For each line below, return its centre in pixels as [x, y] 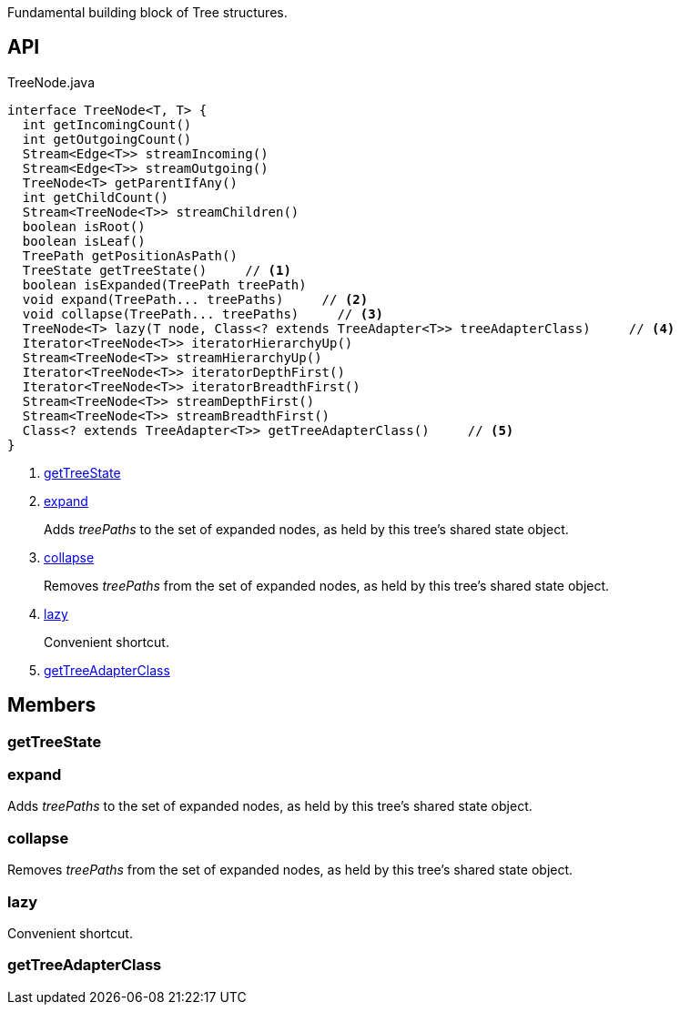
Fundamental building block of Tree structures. [147, 12]
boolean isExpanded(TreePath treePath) [164, 284]
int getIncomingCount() [107, 124]
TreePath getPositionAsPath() [130, 255]
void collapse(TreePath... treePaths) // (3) [203, 314]
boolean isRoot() [84, 226]
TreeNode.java [51, 82]
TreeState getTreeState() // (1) [157, 270]
